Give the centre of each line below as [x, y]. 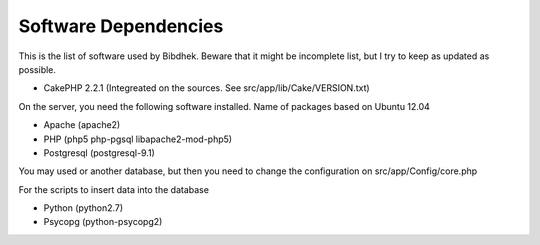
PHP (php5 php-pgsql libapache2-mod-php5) [138, 139]
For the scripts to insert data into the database [114, 189]
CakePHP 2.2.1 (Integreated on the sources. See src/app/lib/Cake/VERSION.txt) [206, 88]
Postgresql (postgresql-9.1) [99, 152]
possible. [37, 69]
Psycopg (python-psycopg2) [103, 222]
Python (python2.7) [83, 208]
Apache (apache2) [82, 125]
